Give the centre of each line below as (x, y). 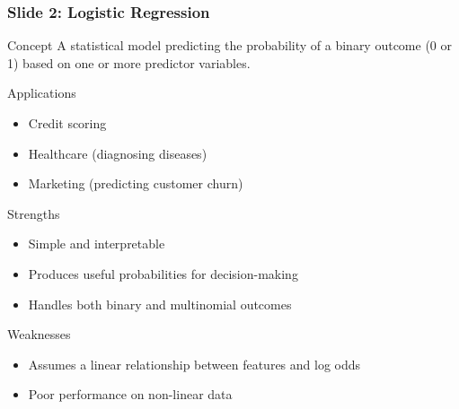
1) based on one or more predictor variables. (129, 62)
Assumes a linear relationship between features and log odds (194, 364)
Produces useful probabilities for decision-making (163, 273)
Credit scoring (67, 123)
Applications (42, 93)
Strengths (34, 213)
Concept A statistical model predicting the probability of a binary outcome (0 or (230, 45)
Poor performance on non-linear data (130, 394)
